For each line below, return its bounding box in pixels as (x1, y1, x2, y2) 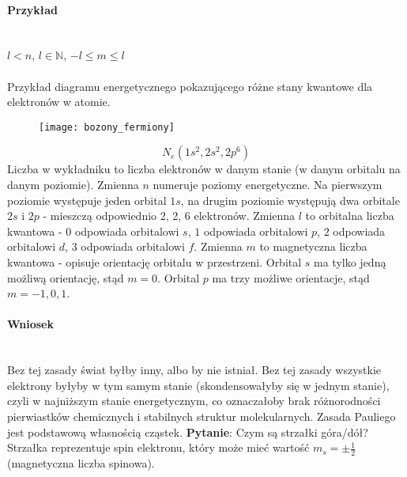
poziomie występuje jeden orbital (7, 191, 167, 208)
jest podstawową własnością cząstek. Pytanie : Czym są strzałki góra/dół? (7, 423, 368, 440)
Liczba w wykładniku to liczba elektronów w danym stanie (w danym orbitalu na (7, 161, 401, 177)
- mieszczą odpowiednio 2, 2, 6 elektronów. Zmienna (43, 207, 296, 224)
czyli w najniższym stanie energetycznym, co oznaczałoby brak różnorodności (7, 392, 381, 409)
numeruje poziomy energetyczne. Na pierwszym (153, 176, 383, 193)
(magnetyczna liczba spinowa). (7, 454, 155, 471)
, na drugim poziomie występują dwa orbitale (180, 191, 400, 208)
